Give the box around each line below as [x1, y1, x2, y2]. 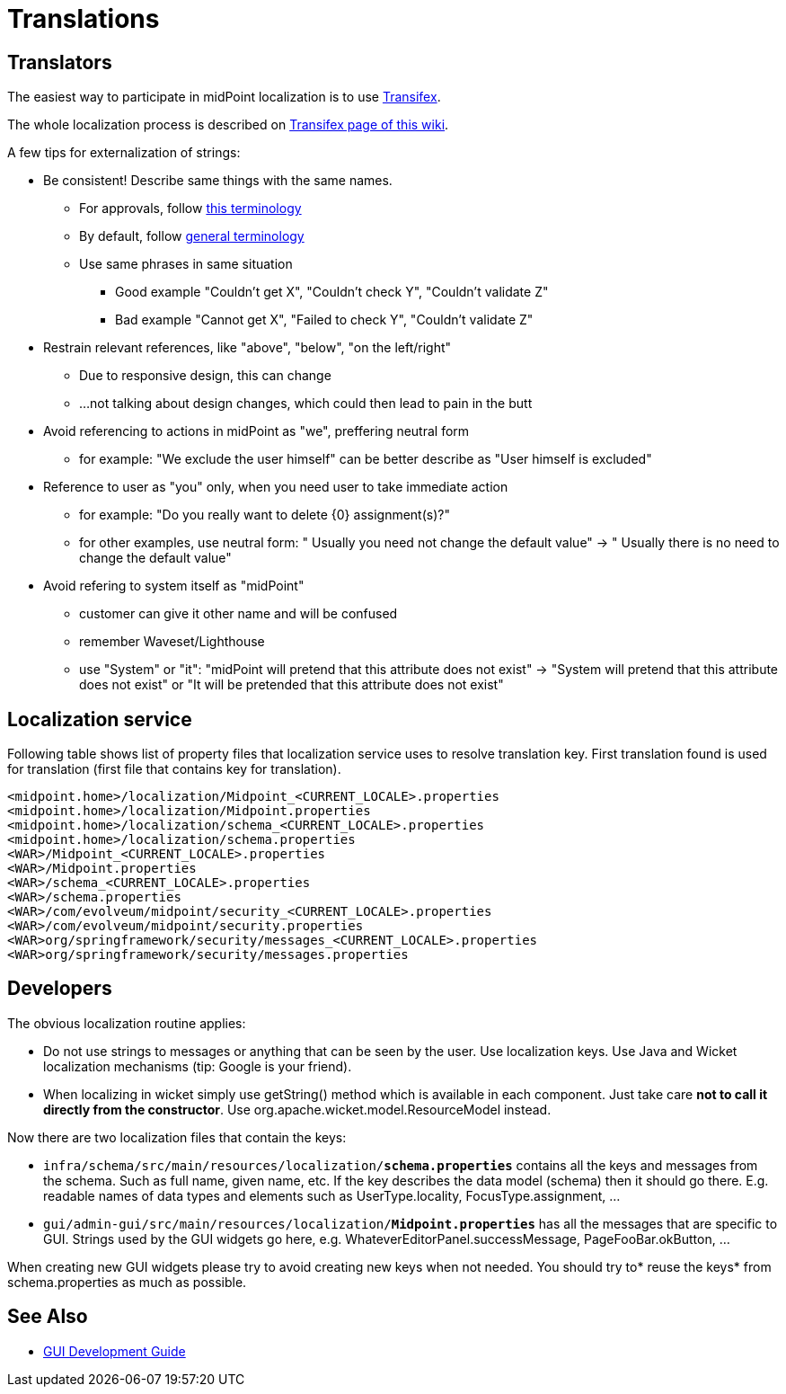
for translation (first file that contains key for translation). [7, 761, 341, 777]
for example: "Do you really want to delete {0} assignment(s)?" [79, 507, 450, 523]
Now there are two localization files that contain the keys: [7, 1129, 347, 1145]
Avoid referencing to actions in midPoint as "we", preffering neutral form [43, 423, 470, 440]
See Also [7, 1305, 88, 1328]
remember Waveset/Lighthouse [79, 634, 265, 650]
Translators [7, 50, 112, 74]
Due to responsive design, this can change [79, 368, 331, 384]
